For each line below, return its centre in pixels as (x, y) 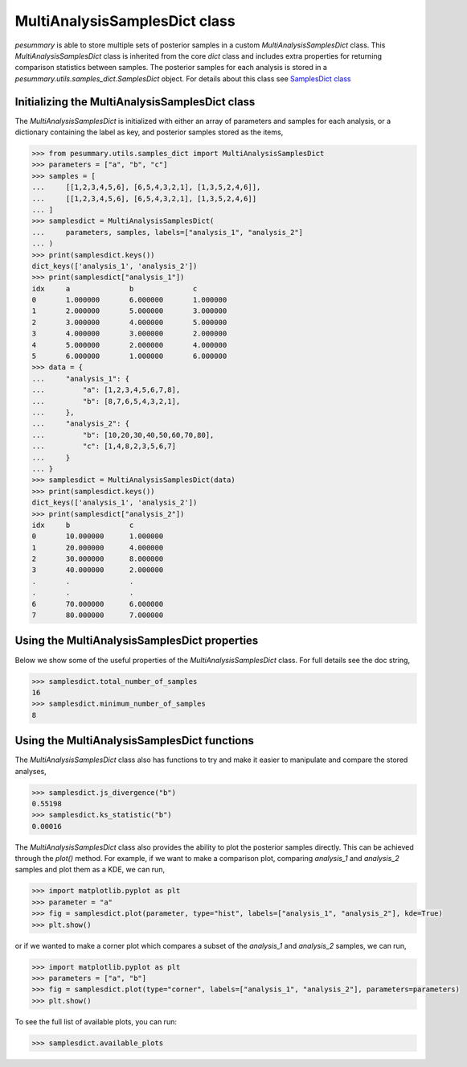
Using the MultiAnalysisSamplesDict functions (135, 741)
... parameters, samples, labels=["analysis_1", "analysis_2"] (168, 232)
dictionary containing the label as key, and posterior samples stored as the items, (149, 132)
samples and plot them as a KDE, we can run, (90, 870)
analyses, (31, 771)
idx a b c (115, 288)
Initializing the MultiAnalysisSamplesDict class (135, 102)
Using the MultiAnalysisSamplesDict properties (137, 641)
